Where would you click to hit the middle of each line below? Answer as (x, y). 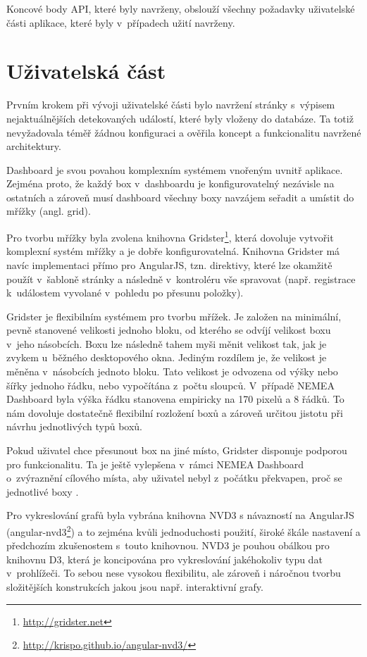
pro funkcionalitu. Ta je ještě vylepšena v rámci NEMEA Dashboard (155, 464)
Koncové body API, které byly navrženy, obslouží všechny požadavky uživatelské (181, 8)
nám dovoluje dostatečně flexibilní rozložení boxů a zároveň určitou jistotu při (175, 412)
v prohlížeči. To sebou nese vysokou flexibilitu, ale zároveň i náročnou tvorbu (174, 573)
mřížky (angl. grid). (49, 211)
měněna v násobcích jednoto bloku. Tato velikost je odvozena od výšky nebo (172, 371)
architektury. (34, 146)
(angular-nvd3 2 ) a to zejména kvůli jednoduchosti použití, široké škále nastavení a (183, 531)
